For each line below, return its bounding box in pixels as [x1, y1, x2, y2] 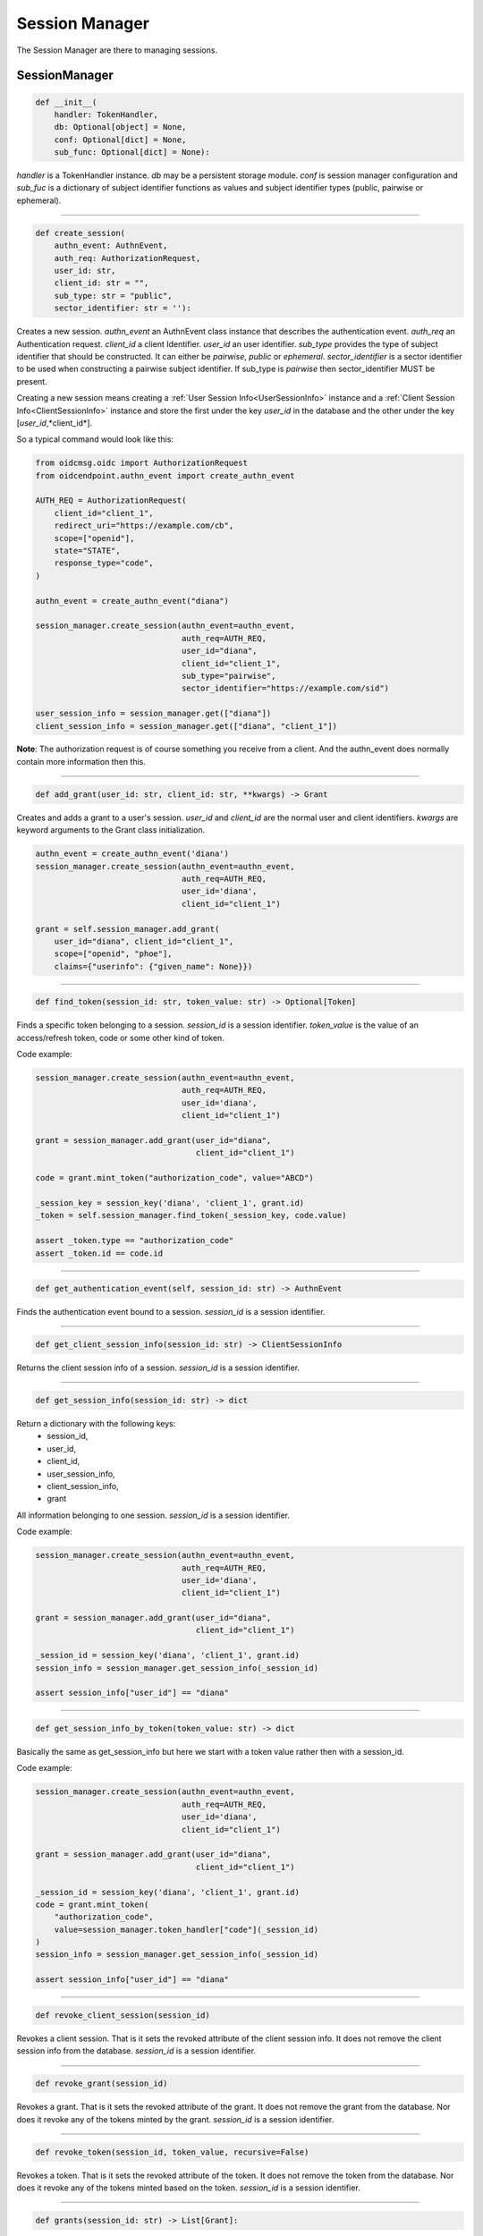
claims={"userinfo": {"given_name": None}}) [54, 961, 253, 971]
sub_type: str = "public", [54, 291, 174, 301]
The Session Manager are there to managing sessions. [16, 45, 218, 55]
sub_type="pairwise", [181, 671, 276, 681]
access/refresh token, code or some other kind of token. [16, 1032, 225, 1043]
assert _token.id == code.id [35, 1248, 164, 1258]
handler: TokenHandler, [54, 109, 158, 120]
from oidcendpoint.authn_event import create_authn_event [35, 470, 295, 480]
